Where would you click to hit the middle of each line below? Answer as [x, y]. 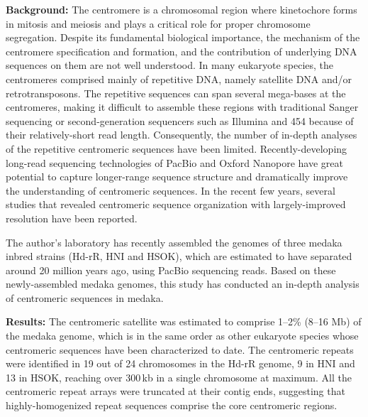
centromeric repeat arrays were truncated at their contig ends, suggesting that [175, 391]
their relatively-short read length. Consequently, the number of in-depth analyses [182, 135]
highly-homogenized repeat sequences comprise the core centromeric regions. [172, 405]
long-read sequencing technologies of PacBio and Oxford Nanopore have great [174, 162]
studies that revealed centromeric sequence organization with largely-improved [176, 204]
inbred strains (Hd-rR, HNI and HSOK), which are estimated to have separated [179, 256]
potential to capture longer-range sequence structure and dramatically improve [177, 177]
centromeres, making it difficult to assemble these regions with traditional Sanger [182, 107]
